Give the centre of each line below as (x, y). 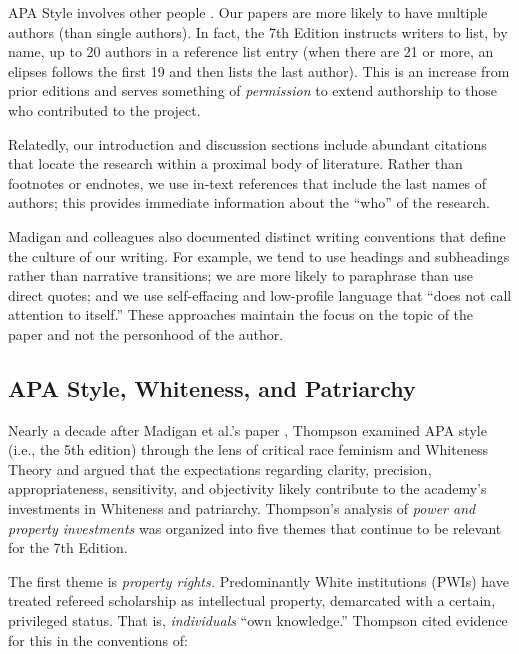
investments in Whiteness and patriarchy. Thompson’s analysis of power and (242, 508)
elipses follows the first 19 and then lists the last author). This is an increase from (259, 70)
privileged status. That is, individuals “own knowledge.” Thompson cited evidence (258, 620)
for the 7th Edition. (68, 547)
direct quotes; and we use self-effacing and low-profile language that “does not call (260, 294)
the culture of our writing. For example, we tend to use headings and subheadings (259, 255)
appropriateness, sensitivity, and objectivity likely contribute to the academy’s (247, 488)
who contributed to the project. (104, 109)
